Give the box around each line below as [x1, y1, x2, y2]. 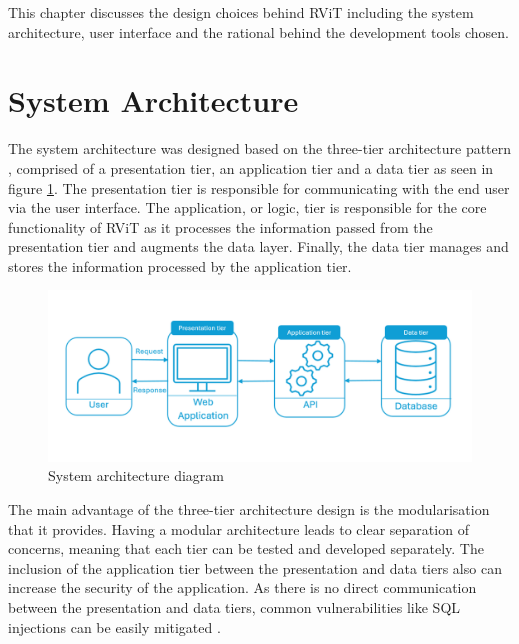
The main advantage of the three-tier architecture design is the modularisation [8, 499, 490, 520]
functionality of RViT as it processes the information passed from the [8, 216, 433, 237]
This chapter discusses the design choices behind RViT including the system [8, 2, 474, 22]
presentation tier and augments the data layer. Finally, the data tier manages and [8, 236, 509, 257]
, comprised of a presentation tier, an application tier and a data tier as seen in [8, 157, 494, 178]
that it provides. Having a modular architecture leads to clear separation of [8, 518, 469, 539]
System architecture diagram [48, 465, 224, 486]
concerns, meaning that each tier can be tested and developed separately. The [8, 538, 484, 559]
